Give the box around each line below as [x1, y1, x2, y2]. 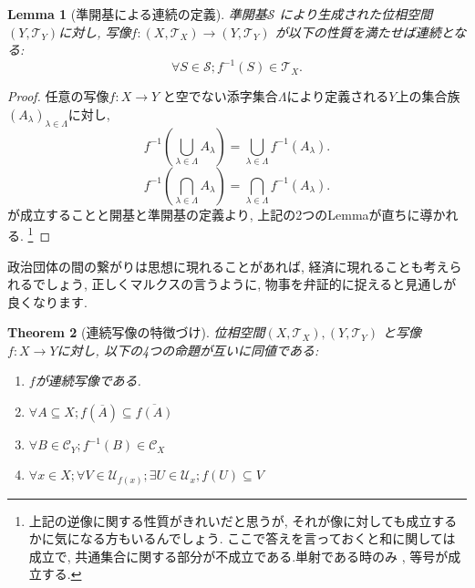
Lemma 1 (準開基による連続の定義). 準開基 [7, 5, 267, 23]
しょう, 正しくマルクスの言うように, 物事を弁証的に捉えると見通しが [45, 274, 457, 294]
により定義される [286, 87, 389, 106]
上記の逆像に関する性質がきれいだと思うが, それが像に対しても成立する [28, 511, 458, 530]
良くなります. [7, 292, 88, 311]
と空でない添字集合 [162, 87, 278, 106]
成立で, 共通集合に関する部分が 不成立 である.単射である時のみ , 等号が [28, 546, 449, 565]
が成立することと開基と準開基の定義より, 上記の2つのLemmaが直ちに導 [7, 204, 433, 223]
